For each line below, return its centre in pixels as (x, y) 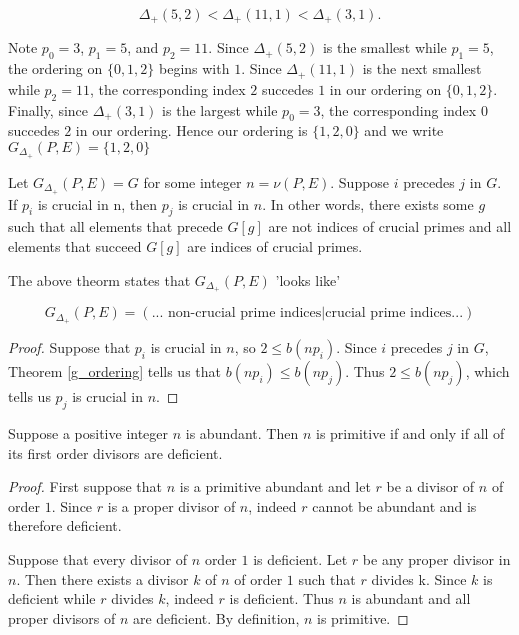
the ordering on (55, 68)
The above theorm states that (99, 279)
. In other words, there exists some (368, 203)
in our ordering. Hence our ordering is (191, 130)
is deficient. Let (300, 559)
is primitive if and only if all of (410, 433)
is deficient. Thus (281, 598)
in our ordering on (385, 88)
